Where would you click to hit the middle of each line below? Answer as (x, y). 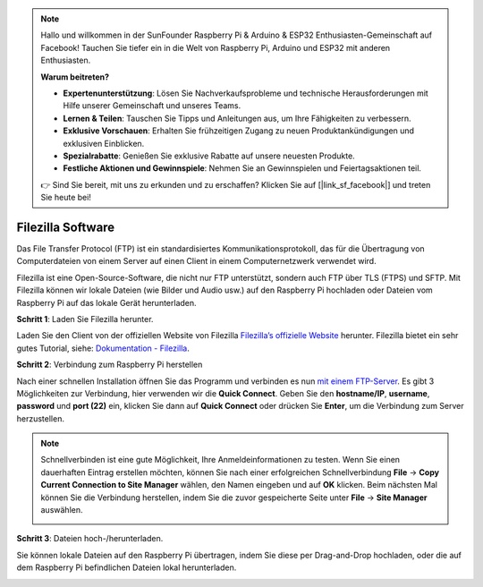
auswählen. (62, 510)
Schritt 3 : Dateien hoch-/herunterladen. (90, 539)
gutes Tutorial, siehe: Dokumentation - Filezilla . (103, 348)
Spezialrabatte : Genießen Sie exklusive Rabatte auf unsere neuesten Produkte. (209, 156)
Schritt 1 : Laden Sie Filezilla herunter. (85, 319)
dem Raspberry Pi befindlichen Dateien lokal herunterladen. (127, 567)
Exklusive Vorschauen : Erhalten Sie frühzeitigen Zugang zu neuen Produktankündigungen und (239, 131)
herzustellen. (40, 418)
